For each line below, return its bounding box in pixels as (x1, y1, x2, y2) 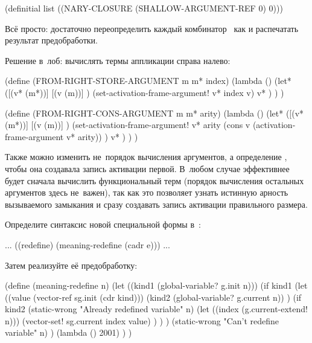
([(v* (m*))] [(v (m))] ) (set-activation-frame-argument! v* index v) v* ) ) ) (5, 86, 284, 98)
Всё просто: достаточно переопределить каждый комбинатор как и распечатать (5, 22, 299, 34)
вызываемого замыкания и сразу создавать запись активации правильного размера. (5, 197, 308, 210)
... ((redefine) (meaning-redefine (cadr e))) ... (5, 238, 170, 251)
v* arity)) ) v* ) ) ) (66, 130, 138, 143)
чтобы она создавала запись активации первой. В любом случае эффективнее (5, 162, 290, 175)
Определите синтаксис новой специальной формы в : (5, 218, 201, 231)
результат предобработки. (5, 34, 98, 46)
